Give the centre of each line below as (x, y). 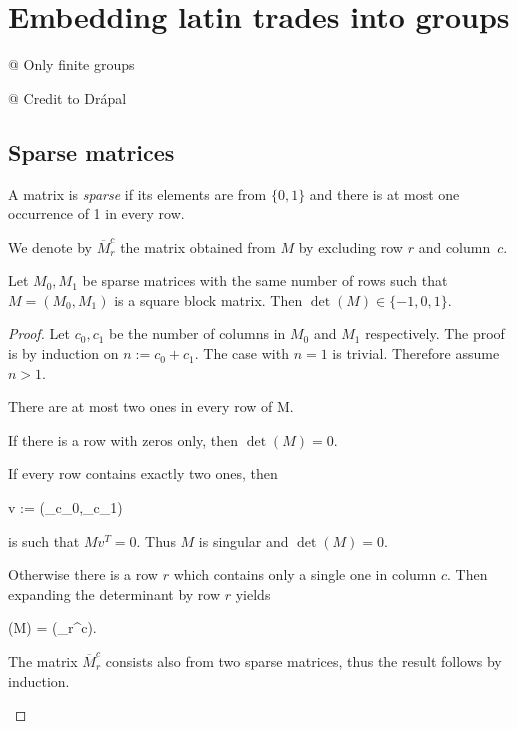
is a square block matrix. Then (208, 299)
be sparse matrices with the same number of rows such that (265, 280)
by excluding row (350, 246)
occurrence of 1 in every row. (96, 213)
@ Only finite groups (71, 64)
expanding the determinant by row (114, 593)
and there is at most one (384, 193)
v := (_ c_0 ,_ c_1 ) (65, 507)
